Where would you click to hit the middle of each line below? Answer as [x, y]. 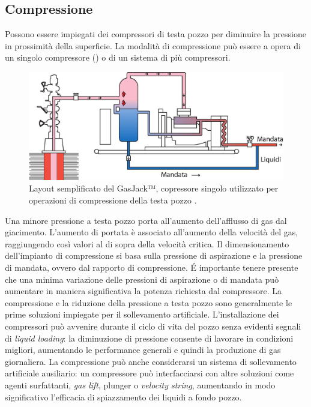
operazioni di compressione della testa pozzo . [113, 200]
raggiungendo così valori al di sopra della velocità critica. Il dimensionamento [147, 243]
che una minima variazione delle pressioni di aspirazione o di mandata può [142, 279]
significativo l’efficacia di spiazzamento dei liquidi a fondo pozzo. [123, 396]
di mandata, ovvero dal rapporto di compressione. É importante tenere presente [152, 267]
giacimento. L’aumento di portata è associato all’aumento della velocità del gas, [152, 232]
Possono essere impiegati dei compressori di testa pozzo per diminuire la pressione [155, 34]
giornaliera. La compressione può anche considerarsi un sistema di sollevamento [151, 361]
